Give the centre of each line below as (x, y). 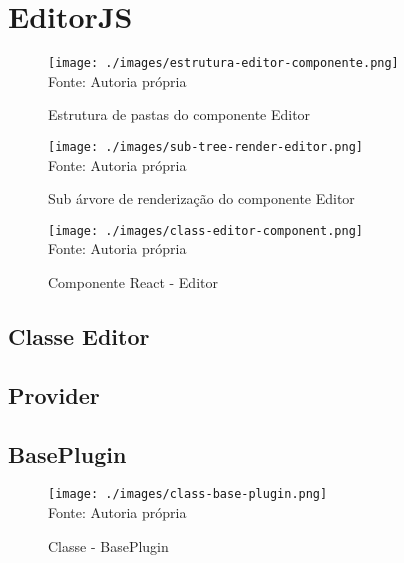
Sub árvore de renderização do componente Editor (201, 198)
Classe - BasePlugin (108, 545)
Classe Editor (79, 336)
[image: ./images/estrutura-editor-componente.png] (223, 63)
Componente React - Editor (133, 282)
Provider (54, 394)
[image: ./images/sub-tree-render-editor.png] (205, 146)
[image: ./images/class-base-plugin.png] (188, 494)
